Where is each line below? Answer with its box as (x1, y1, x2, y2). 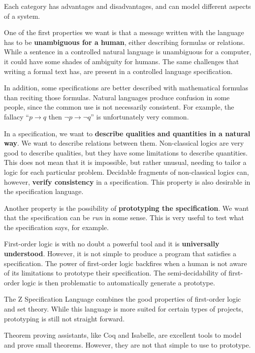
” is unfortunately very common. (91, 111, 189, 121)
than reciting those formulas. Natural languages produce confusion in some (4, 92, 230, 102)
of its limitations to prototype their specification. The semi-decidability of (4, 268, 226, 278)
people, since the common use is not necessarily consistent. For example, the (4, 102, 234, 112)
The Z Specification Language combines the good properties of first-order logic (4, 294, 241, 304)
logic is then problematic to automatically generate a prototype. (22, 277, 215, 287)
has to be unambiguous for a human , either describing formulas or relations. (4, 37, 245, 47)
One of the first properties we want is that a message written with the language (4, 27, 244, 38)
